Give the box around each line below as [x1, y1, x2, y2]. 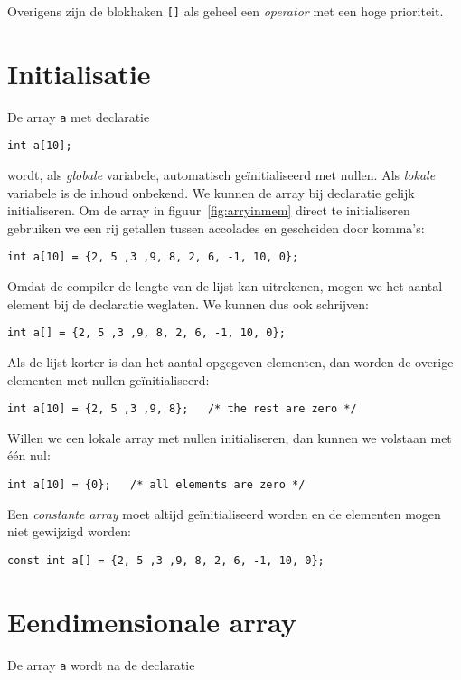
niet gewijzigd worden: [7, 522, 131, 541]
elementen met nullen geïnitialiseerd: [7, 370, 210, 389]
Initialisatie [7, 54, 151, 91]
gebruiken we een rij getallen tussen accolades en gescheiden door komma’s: [7, 218, 425, 237]
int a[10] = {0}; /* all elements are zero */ [7, 478, 306, 491]
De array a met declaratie [7, 107, 150, 126]
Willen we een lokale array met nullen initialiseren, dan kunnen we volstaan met [7, 428, 452, 447]
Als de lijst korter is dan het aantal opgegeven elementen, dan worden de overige [7, 352, 454, 371]
